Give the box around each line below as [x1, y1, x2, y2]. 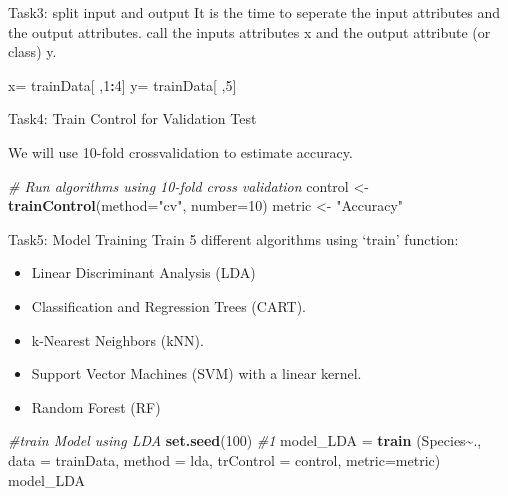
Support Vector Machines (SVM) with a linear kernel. [31, 363, 362, 384]
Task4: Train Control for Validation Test [8, 108, 257, 129]
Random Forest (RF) [31, 396, 161, 417]
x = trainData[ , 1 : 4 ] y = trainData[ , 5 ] [8, 74, 237, 95]
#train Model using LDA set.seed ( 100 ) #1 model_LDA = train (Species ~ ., [8, 430, 482, 451]
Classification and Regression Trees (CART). [31, 295, 307, 316]
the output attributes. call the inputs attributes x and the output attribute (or [8, 21, 491, 42]
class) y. [8, 41, 57, 62]
